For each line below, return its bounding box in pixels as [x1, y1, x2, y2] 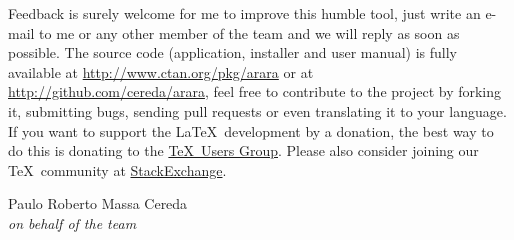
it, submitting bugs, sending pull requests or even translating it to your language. [8, 100, 507, 121]
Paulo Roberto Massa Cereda [8, 193, 188, 214]
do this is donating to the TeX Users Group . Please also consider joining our [8, 140, 479, 161]
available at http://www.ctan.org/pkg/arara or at [8, 61, 314, 82]
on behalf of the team [8, 212, 137, 233]
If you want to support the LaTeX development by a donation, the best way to [8, 120, 494, 141]
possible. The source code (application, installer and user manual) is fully [8, 42, 457, 63]
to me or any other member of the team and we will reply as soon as [39, 22, 460, 43]
